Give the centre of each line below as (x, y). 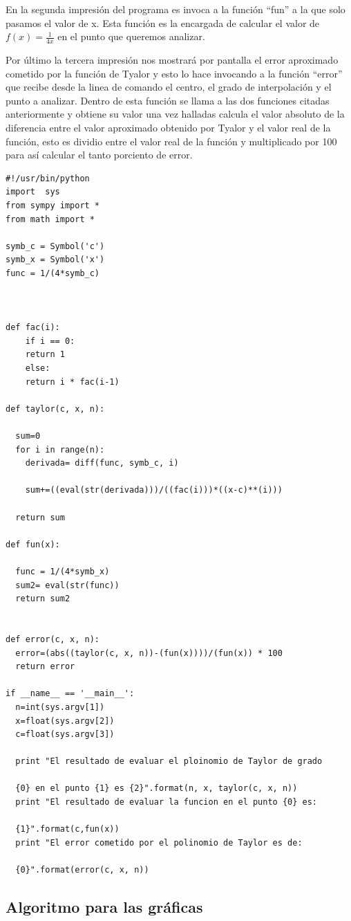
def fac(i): (33, 328)
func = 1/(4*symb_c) (53, 273)
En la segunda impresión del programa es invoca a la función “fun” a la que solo (175, 9)
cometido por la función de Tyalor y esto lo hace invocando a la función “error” (174, 73)
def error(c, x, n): (53, 639)
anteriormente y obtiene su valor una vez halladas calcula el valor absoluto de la (175, 114)
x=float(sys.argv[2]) (65, 721)
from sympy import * (53, 205)
